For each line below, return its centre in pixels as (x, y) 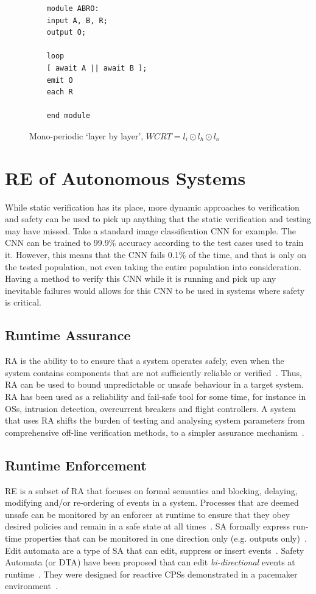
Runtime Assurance (68, 335)
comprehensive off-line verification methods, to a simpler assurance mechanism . (155, 432)
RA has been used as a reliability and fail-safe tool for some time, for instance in (156, 396)
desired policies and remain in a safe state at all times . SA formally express (148, 526)
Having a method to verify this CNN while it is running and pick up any (141, 278)
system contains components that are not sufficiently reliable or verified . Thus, (153, 372)
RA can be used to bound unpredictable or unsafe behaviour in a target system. (154, 384)
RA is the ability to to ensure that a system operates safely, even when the (145, 361)
